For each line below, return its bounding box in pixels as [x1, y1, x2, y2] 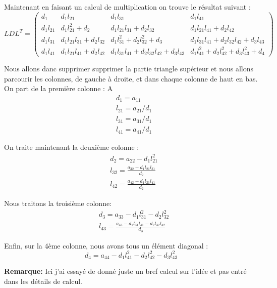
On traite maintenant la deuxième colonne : [4, 142, 139, 152]
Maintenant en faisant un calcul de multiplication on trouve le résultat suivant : [4, 2, 251, 12]
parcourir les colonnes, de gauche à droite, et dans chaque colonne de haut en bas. [4, 73, 258, 84]
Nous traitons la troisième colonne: [4, 198, 112, 208]
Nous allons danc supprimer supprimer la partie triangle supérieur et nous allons [4, 63, 254, 74]
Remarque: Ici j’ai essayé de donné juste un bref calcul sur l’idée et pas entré [4, 266, 247, 276]
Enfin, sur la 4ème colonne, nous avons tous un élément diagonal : [4, 240, 208, 251]
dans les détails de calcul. [4, 275, 82, 286]
